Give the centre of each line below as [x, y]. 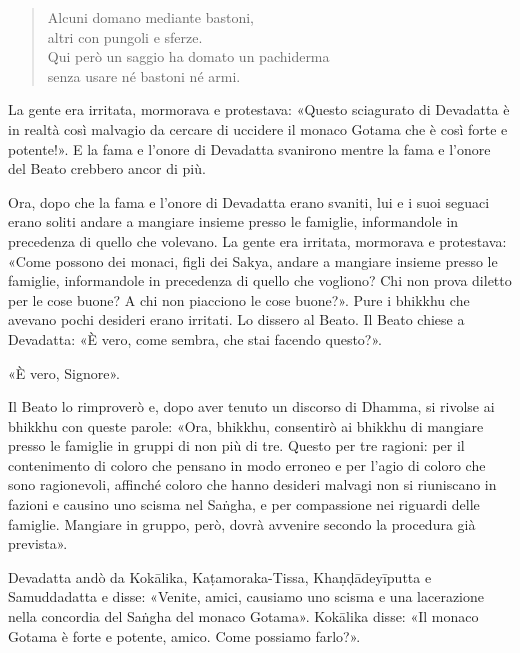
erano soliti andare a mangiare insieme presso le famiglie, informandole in [233, 221]
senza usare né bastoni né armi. [144, 75]
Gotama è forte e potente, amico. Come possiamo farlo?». [184, 635]
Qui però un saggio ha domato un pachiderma [188, 56]
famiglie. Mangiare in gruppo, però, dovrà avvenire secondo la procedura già [242, 523]
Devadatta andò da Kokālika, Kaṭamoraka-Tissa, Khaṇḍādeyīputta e [220, 576]
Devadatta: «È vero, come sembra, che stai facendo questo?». [195, 338]
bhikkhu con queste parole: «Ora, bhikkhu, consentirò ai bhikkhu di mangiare [246, 425]
